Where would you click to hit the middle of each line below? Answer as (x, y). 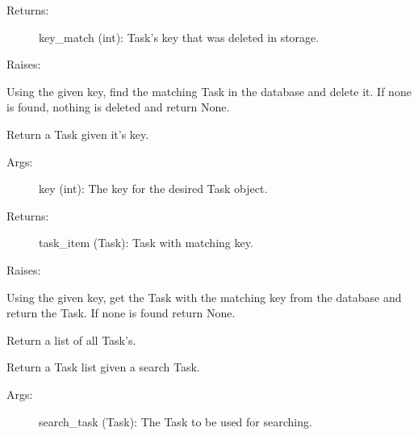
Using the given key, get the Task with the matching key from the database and (204, 297)
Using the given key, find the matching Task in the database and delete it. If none (209, 91)
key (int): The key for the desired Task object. (153, 189)
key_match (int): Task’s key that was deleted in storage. (179, 37)
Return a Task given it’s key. (78, 134)
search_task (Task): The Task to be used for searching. (176, 421)
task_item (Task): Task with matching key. (146, 243)
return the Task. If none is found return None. (121, 313)
